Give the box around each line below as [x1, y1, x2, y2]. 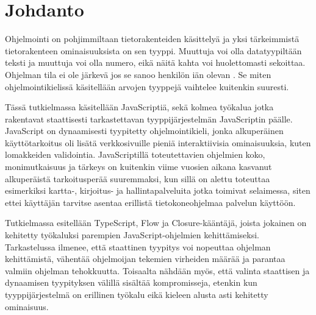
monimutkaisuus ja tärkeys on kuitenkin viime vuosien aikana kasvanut [5, 160, 272, 173]
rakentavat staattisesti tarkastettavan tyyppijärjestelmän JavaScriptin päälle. [5, 112, 293, 125]
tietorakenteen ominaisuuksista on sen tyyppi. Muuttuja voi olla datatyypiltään [5, 44, 302, 57]
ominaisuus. [5, 300, 49, 313]
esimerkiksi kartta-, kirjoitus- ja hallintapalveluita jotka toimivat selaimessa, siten [5, 184, 311, 197]
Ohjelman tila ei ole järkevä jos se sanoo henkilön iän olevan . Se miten [5, 68, 271, 80]
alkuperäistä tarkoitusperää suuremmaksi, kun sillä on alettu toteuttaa [5, 172, 270, 185]
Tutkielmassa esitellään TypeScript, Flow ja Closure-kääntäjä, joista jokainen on [5, 216, 307, 229]
